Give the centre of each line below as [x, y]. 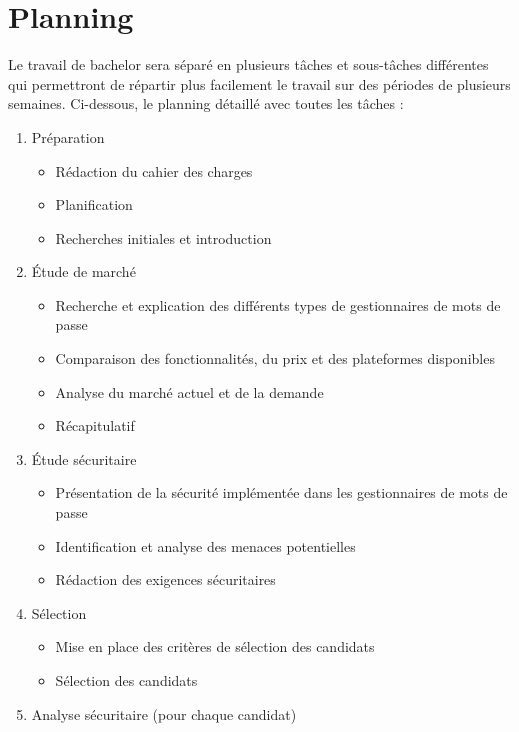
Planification [94, 204]
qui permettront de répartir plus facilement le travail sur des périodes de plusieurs [259, 83]
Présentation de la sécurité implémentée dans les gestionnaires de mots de [281, 492]
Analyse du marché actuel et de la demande [189, 391]
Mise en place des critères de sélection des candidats [215, 646]
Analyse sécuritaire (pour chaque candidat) [164, 713]
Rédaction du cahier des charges [154, 170]
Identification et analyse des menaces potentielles [205, 545]
